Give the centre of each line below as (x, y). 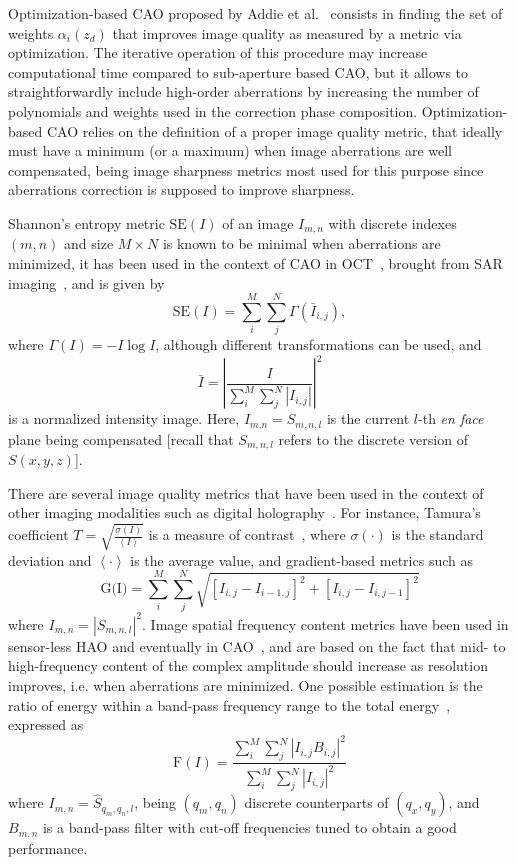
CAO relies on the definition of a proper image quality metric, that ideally (274, 130)
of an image (258, 222)
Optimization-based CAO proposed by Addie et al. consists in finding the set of (255, 13)
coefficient (38, 534)
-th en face (451, 418)
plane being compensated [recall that (121, 438)
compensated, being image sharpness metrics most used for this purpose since (246, 169)
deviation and (50, 559)
